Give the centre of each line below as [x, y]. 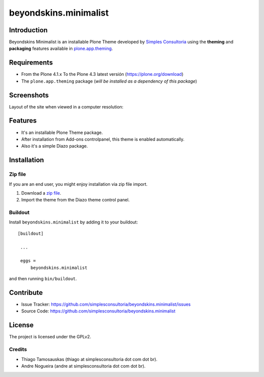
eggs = [28, 261]
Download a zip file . [41, 193]
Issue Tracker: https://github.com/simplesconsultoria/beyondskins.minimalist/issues [106, 304]
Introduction [28, 30]
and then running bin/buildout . [43, 279]
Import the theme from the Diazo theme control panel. [76, 200]
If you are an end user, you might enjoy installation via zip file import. [78, 184]
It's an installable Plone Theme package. [62, 133]
